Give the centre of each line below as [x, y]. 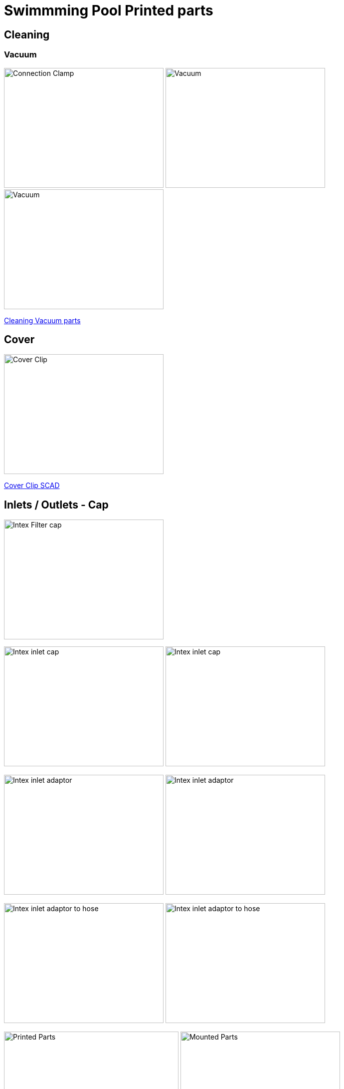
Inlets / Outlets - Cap [56, 505]
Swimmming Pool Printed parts [109, 10]
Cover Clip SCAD [32, 486]
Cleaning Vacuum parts [42, 320]
